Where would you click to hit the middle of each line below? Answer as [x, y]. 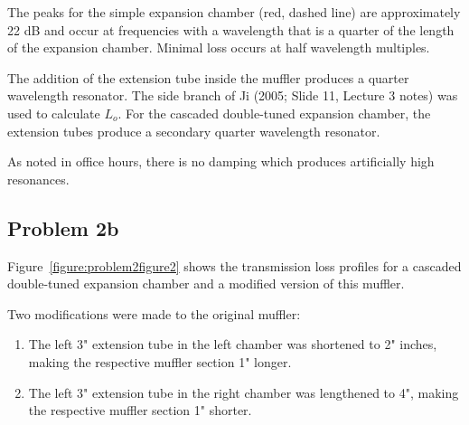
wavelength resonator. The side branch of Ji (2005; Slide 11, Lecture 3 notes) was [233, 95]
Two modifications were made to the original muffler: [154, 313]
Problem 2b [63, 227]
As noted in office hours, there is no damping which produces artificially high [221, 161]
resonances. [38, 179]
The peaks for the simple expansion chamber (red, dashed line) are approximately [234, 12]
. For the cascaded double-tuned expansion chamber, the [274, 113]
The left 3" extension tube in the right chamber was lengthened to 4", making [244, 392]
